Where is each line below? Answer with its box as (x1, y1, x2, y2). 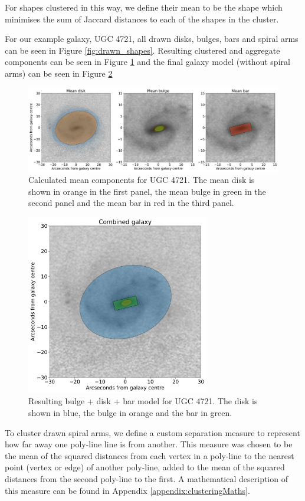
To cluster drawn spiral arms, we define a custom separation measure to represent (5, 426, 300, 438)
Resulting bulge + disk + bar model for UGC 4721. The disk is (28, 395, 258, 407)
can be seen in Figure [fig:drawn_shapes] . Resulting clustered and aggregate (5, 44, 280, 56)
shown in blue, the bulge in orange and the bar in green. (28, 407, 232, 419)
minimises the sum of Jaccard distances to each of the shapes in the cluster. (5, 12, 279, 25)
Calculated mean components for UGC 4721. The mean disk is (28, 173, 255, 186)
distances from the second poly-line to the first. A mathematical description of (5, 473, 288, 485)
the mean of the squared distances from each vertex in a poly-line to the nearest (5, 449, 294, 461)
